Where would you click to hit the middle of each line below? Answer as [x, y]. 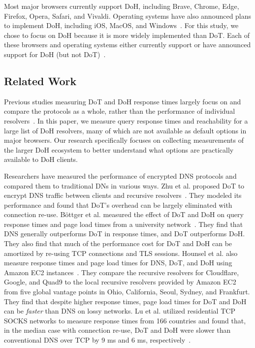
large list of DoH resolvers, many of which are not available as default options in [125, 130]
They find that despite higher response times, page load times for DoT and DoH [125, 301]
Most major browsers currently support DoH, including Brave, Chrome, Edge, [122, 6]
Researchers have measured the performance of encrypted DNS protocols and [120, 175]
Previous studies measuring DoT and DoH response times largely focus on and [123, 101]
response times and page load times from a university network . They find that [124, 224]
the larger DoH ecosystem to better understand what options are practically [119, 149]
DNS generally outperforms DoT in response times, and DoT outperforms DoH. [125, 234]
